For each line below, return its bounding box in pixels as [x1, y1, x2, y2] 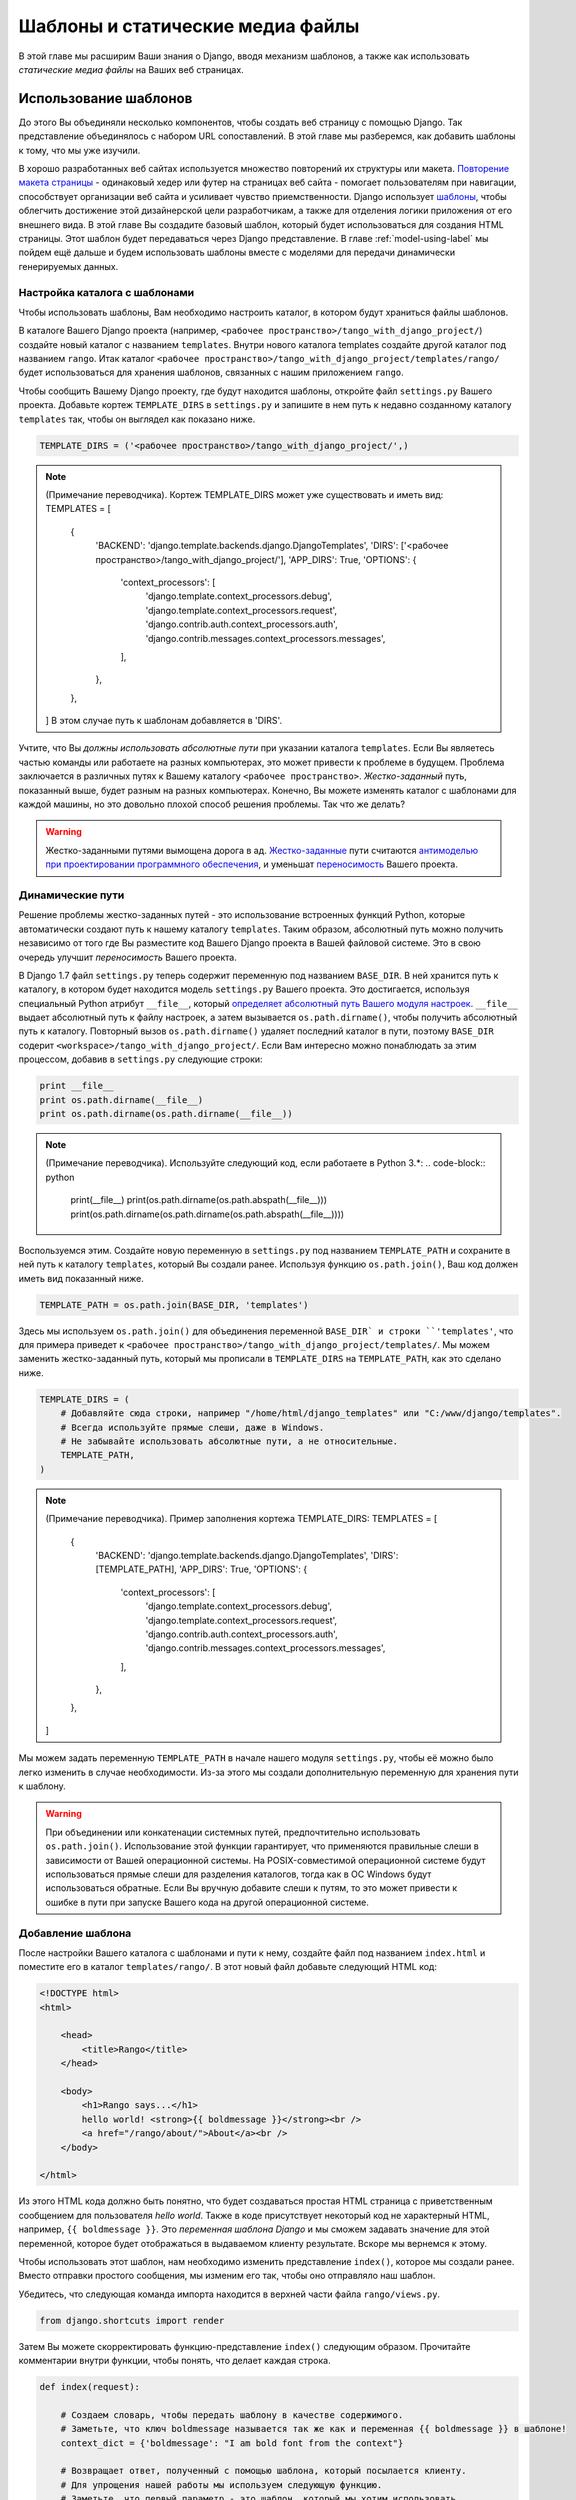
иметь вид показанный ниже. [18, 1272, 145, 1284]
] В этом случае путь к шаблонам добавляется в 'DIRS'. [45, 715, 283, 727]
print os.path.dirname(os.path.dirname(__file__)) [39, 1108, 294, 1119]
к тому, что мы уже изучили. [18, 144, 141, 156]
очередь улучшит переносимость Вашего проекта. [18, 951, 237, 963]
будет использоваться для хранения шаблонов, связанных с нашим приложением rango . [18, 366, 404, 379]
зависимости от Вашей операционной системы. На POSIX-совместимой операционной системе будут [45, 1854, 486, 1866]
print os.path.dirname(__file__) [39, 1094, 204, 1105]
